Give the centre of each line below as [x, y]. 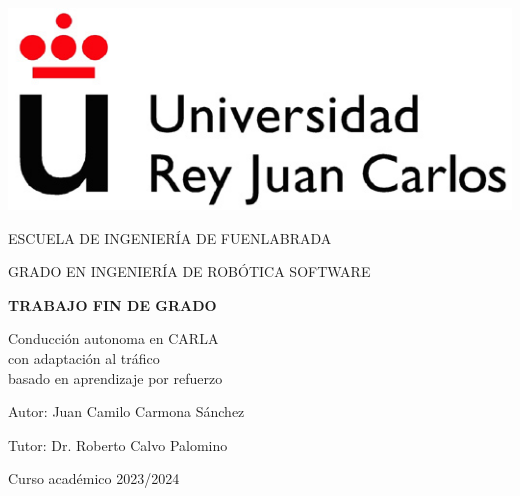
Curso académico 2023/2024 [94, 478]
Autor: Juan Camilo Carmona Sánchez [126, 411]
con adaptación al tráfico [84, 357]
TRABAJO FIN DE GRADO [112, 304]
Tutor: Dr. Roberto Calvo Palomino [118, 444]
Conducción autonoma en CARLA [113, 338]
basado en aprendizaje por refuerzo [115, 377]
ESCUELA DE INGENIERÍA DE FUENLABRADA [170, 237]
